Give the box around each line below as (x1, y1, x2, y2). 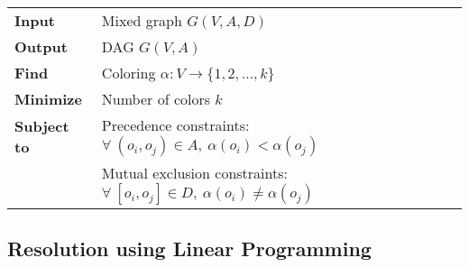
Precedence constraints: (101, 115, 250, 135)
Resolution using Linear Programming (7, 235, 372, 262)
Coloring (101, 62, 156, 83)
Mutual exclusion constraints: (101, 162, 288, 183)
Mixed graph (101, 10, 182, 31)
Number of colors (101, 88, 211, 109)
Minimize (14, 88, 82, 109)
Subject (14, 115, 69, 136)
